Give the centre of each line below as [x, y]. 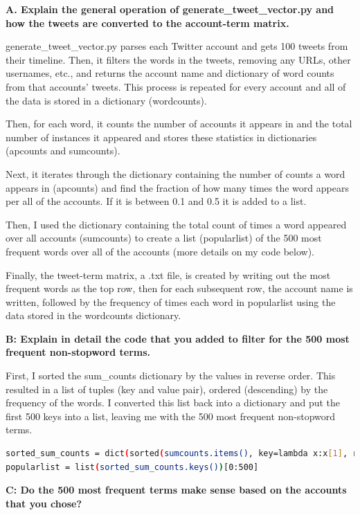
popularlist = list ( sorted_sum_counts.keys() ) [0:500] [132, 467]
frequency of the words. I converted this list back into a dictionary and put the [173, 403]
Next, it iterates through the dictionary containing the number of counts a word [175, 173]
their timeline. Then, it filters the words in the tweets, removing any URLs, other [178, 59]
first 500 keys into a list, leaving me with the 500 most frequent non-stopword [171, 416]
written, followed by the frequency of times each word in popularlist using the [171, 301]
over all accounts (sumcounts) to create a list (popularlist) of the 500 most [164, 238]
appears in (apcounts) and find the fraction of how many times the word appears [177, 187]
